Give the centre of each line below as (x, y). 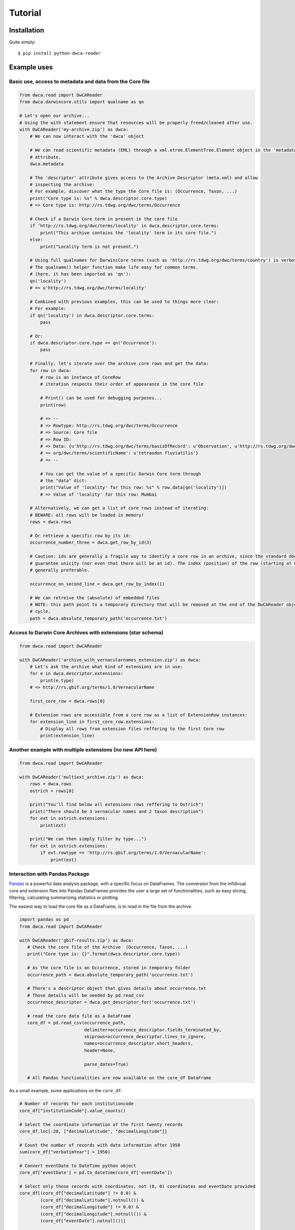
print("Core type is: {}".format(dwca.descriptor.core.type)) (104, 954)
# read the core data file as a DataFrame (79, 1016)
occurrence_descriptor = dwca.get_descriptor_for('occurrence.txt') (112, 1002)
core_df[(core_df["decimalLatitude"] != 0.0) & (78, 1193)
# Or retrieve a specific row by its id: (80, 536)
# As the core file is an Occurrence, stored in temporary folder (109, 968)
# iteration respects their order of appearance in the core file (122, 384)
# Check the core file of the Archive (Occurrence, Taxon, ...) (108, 947)
